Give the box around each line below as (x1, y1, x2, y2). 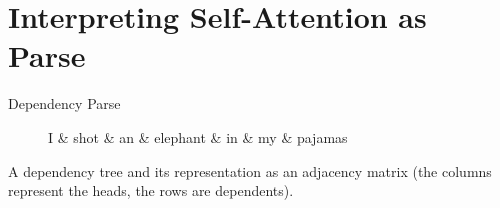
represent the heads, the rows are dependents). (8, 180, 294, 201)
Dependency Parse (8, 93, 121, 114)
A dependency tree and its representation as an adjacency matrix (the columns (8, 160, 492, 181)
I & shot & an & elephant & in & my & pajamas (48, 126, 348, 147)
